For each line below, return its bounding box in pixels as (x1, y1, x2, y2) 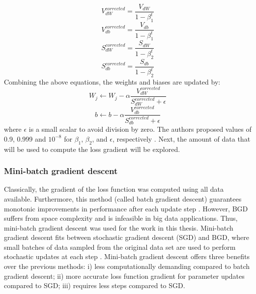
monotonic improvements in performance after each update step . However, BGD (4, 203, 248, 213)
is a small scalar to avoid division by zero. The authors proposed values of (28, 124, 252, 134)
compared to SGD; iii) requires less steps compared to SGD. (4, 280, 185, 291)
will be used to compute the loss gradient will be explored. (4, 144, 180, 154)
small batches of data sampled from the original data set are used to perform (4, 241, 236, 252)
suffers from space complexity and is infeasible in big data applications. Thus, (4, 213, 238, 223)
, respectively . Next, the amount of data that (112, 133, 251, 144)
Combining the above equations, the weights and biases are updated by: (4, 76, 221, 87)
